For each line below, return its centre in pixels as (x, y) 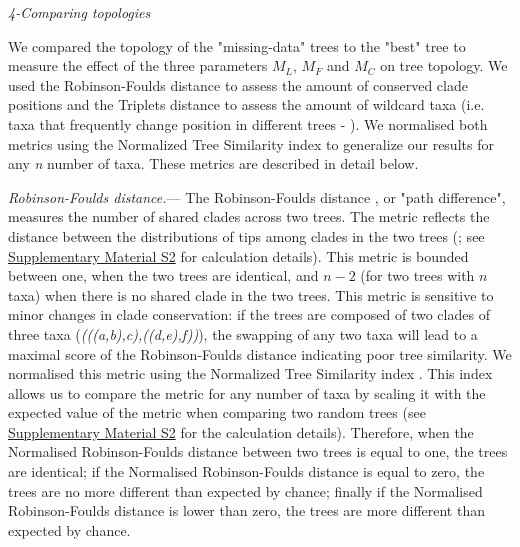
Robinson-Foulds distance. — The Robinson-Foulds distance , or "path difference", (257, 196)
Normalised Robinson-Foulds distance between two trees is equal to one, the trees (258, 451)
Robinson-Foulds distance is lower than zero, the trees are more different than (246, 510)
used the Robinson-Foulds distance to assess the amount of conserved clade (238, 84)
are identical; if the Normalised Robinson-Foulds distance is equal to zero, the (246, 471)
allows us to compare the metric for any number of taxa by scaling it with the (247, 392)
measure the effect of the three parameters (138, 65)
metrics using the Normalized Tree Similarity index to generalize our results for (251, 143)
